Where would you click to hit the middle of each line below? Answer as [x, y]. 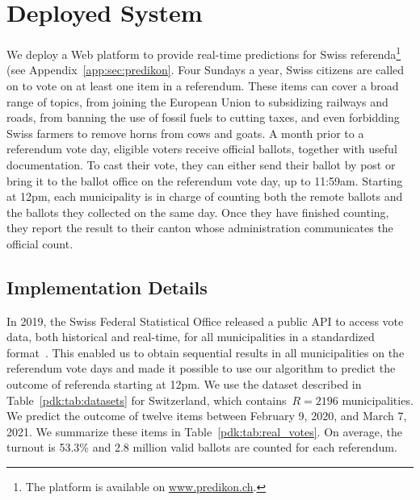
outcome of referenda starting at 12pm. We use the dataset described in [184, 384]
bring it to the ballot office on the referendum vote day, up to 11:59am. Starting [205, 180]
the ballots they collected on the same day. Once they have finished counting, [198, 212]
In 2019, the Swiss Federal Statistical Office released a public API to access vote [205, 321]
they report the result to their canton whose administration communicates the [200, 228]
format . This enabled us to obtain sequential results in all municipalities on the [206, 352]
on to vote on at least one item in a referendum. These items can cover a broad [203, 85]
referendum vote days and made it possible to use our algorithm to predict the [201, 368]
